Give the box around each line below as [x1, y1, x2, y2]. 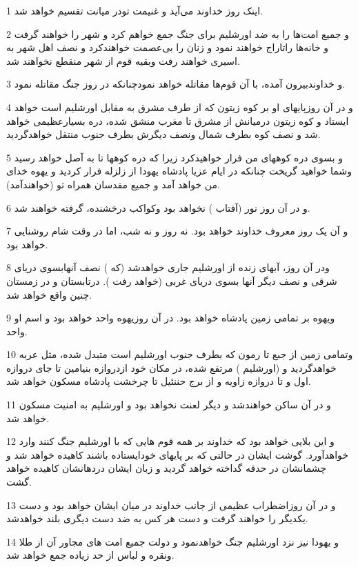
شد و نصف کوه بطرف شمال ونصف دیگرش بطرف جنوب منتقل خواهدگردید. [6, 127, 321, 141]
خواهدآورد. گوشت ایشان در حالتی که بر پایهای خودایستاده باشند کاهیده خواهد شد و [6, 447, 348, 461]
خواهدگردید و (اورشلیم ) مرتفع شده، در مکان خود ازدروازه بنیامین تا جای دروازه [6, 360, 337, 375]
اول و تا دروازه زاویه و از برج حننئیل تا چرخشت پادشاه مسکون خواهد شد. [6, 374, 311, 388]
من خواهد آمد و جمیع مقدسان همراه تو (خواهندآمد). [6, 177, 220, 191]
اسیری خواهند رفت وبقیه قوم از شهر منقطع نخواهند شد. [6, 53, 240, 68]
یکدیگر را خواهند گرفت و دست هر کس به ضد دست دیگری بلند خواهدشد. [6, 511, 308, 526]
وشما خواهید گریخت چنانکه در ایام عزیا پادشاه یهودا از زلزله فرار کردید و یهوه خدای [6, 163, 352, 178]
